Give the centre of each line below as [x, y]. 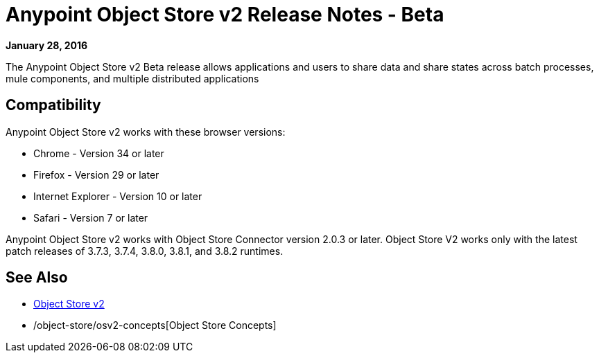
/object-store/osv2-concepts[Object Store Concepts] [155, 325]
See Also [37, 278]
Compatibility [53, 105]
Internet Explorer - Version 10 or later [118, 196]
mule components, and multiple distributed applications [132, 78]
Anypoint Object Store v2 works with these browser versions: [146, 132]
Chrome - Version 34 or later [99, 153]
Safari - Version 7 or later [91, 217]
